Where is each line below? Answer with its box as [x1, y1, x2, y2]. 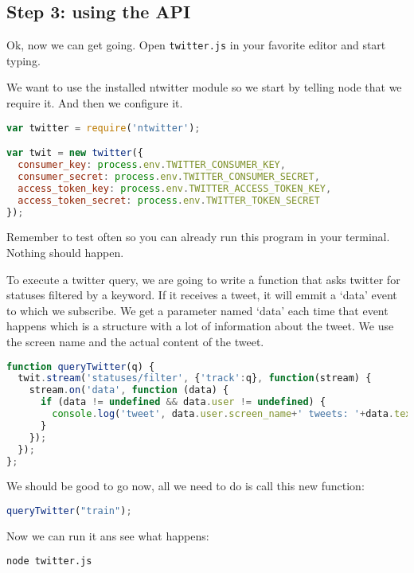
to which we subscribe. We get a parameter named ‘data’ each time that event [6, 302, 389, 318]
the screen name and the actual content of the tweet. [6, 333, 264, 349]
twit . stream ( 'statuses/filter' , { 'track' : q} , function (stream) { [18, 372, 372, 384]
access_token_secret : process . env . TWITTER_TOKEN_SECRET [18, 194, 320, 206]
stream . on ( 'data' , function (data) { [29, 384, 229, 396]
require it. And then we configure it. [6, 95, 183, 111]
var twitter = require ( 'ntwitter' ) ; [6, 122, 201, 134]
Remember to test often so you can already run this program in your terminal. [6, 228, 390, 245]
